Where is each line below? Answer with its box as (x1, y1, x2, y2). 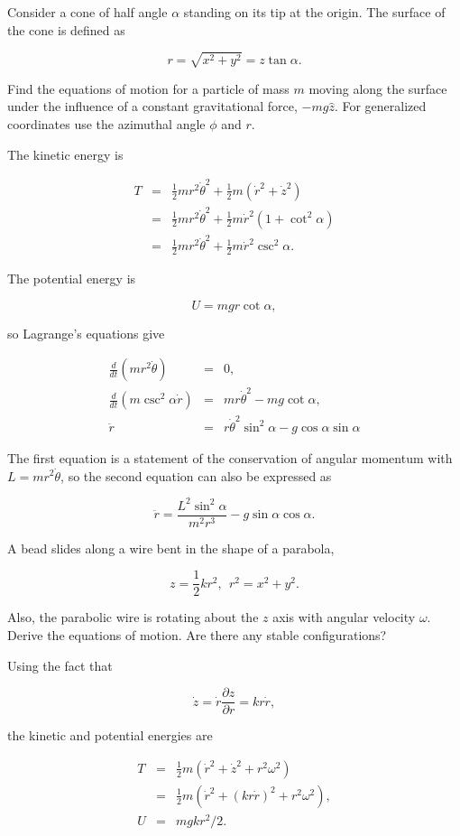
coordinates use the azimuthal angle (7, 114, 206, 133)
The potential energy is (7, 269, 136, 288)
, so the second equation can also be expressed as (60, 466, 332, 485)
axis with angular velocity (272, 608, 416, 627)
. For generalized (334, 97, 427, 116)
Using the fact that (7, 655, 113, 674)
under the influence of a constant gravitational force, (7, 97, 298, 116)
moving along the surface (308, 79, 447, 98)
